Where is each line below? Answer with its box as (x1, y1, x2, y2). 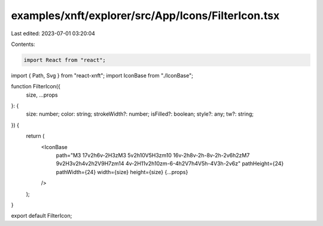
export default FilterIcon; (11, 212, 72, 219)
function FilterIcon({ (11, 83, 61, 90)
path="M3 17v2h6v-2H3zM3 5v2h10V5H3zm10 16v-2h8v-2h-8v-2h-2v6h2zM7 (56, 152, 250, 159)
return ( (26, 132, 45, 140)
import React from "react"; (23, 57, 106, 63)
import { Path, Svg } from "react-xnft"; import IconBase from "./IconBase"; (11, 72, 194, 79)
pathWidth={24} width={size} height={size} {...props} (56, 168, 188, 175)
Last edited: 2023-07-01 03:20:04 (11, 30, 96, 37)
